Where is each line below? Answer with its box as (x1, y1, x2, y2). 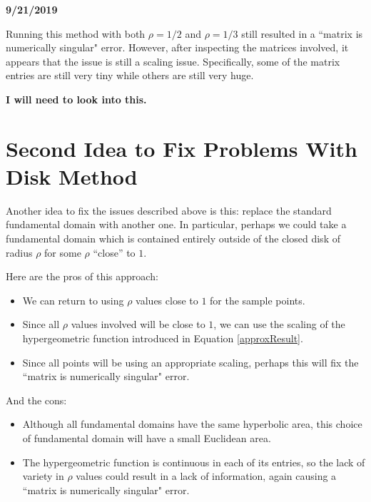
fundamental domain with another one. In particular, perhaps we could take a (6, 217, 347, 232)
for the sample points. (210, 292, 305, 307)
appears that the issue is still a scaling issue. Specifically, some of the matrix (6, 53, 340, 68)
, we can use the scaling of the (213, 317, 345, 332)
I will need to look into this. (6, 91, 147, 106)
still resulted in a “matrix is (241, 26, 363, 41)
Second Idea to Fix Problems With (6, 133, 357, 163)
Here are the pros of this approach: (6, 269, 158, 284)
